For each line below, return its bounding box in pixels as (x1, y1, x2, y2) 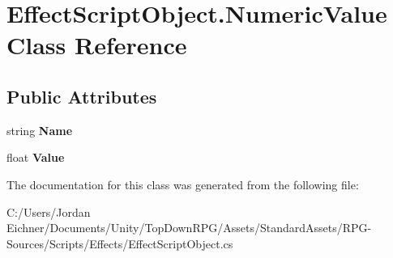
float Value (6, 149, 65, 166)
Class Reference (6, 28, 187, 61)
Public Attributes (6, 83, 157, 108)
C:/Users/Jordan (6, 203, 91, 220)
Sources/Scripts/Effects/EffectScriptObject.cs (6, 235, 233, 252)
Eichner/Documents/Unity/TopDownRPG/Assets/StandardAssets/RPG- (6, 219, 372, 236)
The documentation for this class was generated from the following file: (6, 176, 359, 192)
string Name (6, 121, 73, 138)
